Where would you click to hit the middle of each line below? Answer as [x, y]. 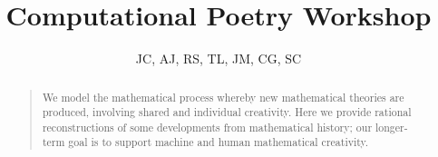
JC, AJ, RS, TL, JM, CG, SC [219, 59]
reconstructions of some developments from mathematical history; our [207, 127]
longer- [392, 127]
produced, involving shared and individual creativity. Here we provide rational [227, 112]
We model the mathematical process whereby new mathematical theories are [223, 97]
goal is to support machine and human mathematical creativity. [219, 142]
